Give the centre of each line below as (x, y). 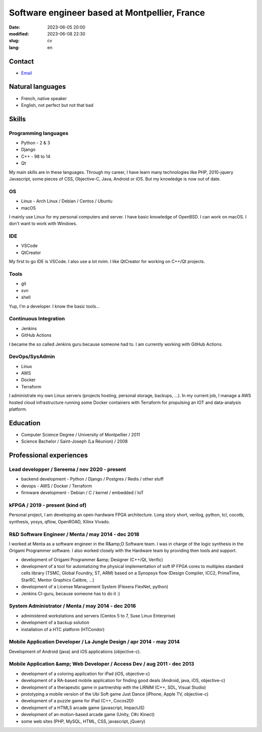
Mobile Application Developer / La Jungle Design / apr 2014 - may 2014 (94, 642)
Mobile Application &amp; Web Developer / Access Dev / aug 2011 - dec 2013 (102, 664)
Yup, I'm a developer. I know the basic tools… (54, 306)
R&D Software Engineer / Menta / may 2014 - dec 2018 (74, 534)
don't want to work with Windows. (43, 224)
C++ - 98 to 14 (36, 156)
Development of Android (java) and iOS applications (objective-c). (75, 651)
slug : (14, 41)
